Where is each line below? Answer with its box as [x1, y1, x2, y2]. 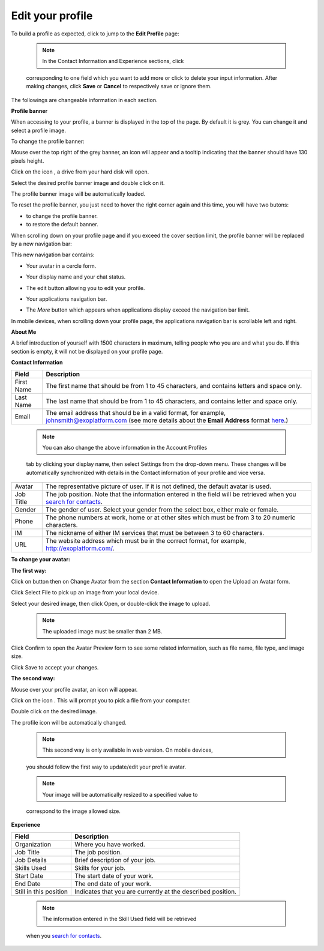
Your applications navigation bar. [26, 295, 107, 303]
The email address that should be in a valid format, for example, [46, 408, 226, 417]
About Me [11, 328, 37, 336]
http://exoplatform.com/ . [45, 544, 115, 552]
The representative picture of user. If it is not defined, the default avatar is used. [45, 482, 272, 491]
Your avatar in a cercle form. [26, 262, 97, 270]
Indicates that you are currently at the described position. [74, 887, 237, 896]
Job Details [14, 856, 47, 864]
